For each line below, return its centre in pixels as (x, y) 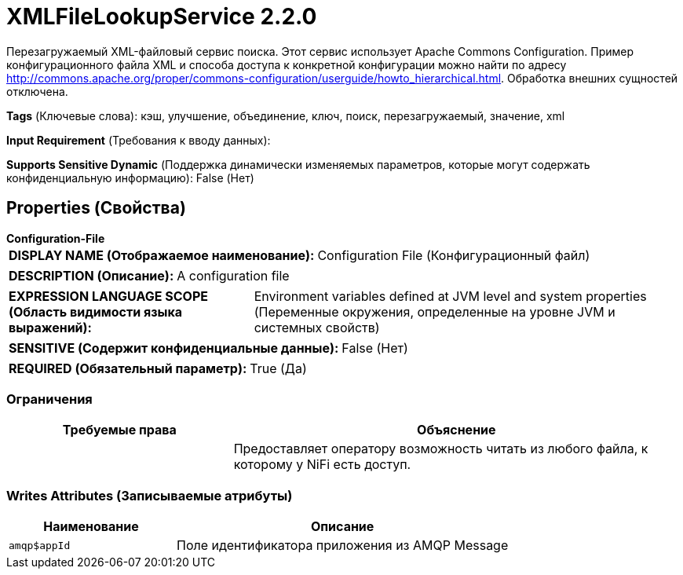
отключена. (37, 91)
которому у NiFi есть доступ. (322, 465)
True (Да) (278, 368)
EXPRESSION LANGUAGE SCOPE (108, 296)
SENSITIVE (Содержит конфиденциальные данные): (174, 348)
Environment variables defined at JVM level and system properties (450, 296)
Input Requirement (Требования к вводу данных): (139, 140)
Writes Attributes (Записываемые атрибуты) (150, 495)
